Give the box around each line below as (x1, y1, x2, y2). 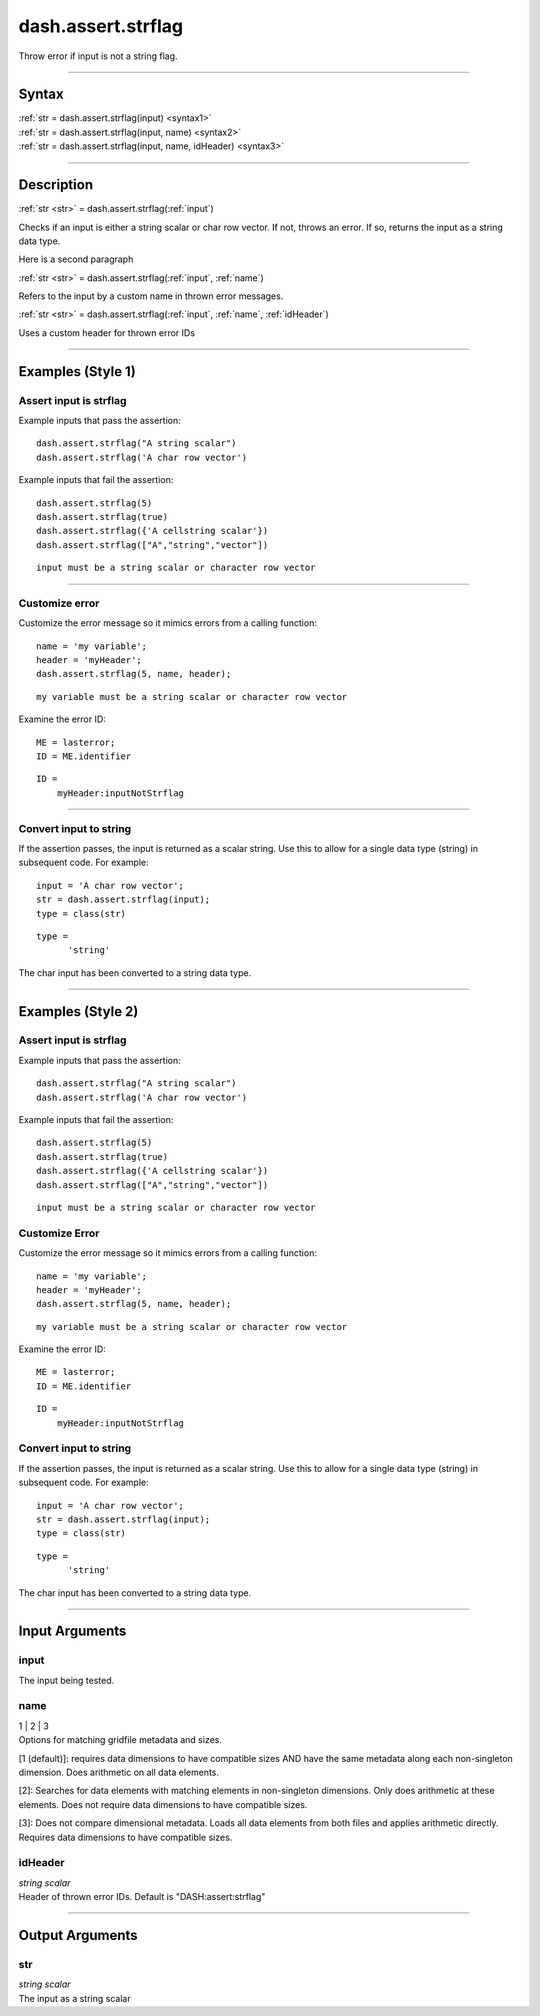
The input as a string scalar (18, 1992, 131, 2004)
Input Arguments (18, 1623, 127, 1640)
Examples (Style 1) (18, 363, 137, 380)
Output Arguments (18, 1926, 139, 1944)
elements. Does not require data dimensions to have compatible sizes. (18, 1798, 308, 1810)
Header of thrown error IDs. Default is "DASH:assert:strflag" (18, 1891, 266, 1903)
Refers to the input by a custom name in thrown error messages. (18, 290, 284, 302)
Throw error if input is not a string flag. (18, 50, 179, 62)
